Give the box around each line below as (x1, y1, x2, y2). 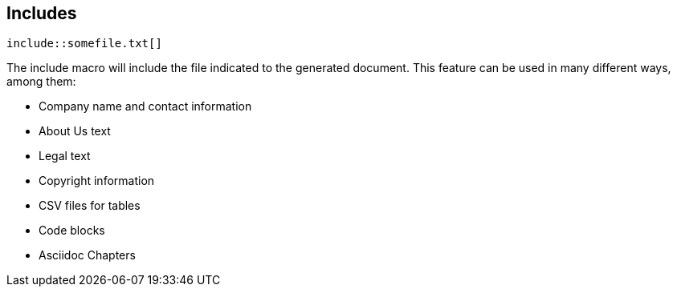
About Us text (39, 124, 111, 138)
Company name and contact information (39, 99, 252, 114)
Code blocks (39, 223, 105, 238)
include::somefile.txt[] (6, 37, 162, 50)
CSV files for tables (39, 199, 141, 213)
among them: (6, 74, 76, 89)
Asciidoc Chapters (39, 248, 136, 263)
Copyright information (39, 174, 155, 188)
